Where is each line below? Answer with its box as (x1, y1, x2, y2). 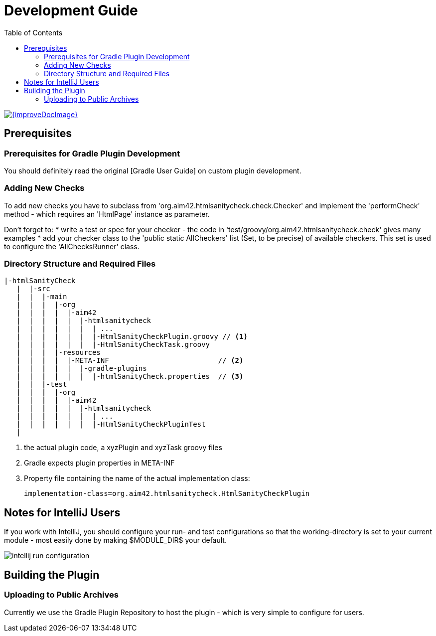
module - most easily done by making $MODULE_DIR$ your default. (4, 536, 227, 545)
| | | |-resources (16, 348, 101, 357)
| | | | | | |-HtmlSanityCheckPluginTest (16, 420, 206, 429)
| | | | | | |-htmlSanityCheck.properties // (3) (16, 372, 244, 381)
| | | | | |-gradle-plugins (16, 364, 147, 373)
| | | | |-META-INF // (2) (16, 356, 244, 365)
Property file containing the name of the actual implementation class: (24, 474, 250, 483)
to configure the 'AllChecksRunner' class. (4, 242, 140, 251)
